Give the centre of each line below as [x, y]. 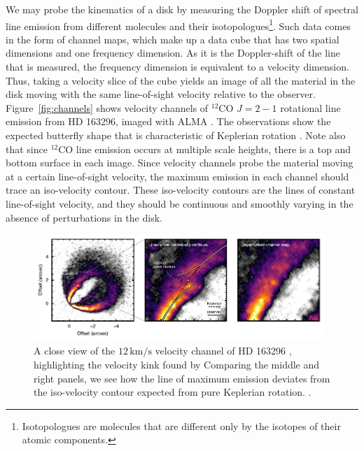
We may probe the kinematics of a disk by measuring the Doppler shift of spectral [182, 9]
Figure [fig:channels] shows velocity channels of [107, 107]
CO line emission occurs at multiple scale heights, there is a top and [204, 149]
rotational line [310, 107]
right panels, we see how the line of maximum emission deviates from [182, 378]
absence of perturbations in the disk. [84, 217]
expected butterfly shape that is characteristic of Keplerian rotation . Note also [176, 135]
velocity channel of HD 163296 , [223, 351]
